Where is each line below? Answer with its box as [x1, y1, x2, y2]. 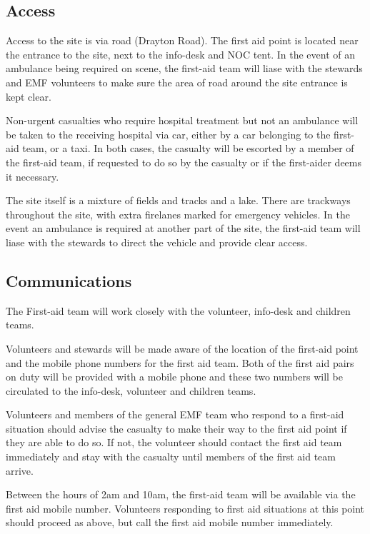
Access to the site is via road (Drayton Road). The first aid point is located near [6, 33, 359, 48]
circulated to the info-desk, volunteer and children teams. [6, 383, 256, 398]
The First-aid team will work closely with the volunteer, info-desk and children [6, 303, 351, 318]
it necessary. [6, 168, 59, 183]
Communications [6, 269, 132, 291]
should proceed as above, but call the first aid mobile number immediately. [6, 515, 334, 530]
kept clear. [6, 89, 51, 104]
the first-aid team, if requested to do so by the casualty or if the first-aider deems [6, 154, 362, 169]
